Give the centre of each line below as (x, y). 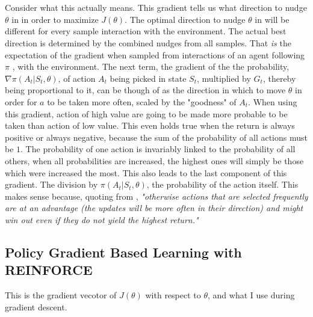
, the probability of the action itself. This (222, 184)
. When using (273, 101)
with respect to (173, 295)
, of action (77, 78)
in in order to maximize (55, 19)
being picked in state (148, 78)
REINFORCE (49, 270)
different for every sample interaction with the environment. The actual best (146, 31)
